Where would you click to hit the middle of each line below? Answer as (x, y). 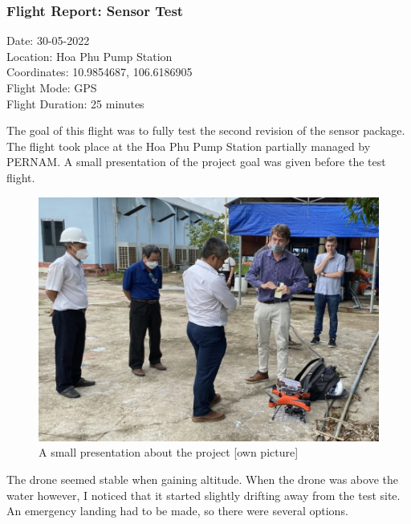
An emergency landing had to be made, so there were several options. (177, 511)
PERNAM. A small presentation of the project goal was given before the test (196, 162)
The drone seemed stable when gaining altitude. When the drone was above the (202, 479)
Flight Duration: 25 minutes (75, 103)
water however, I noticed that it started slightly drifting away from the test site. (203, 495)
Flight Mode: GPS (52, 87)
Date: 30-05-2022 (48, 41)
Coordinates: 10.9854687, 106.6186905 (100, 72)
